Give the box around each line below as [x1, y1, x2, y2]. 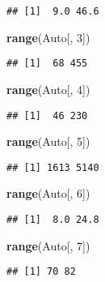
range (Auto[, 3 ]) [6, 28, 90, 45]
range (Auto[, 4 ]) [6, 80, 90, 97]
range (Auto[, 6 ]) [6, 185, 90, 202]
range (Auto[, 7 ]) [6, 237, 90, 254]
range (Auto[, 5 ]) [6, 133, 90, 150]
